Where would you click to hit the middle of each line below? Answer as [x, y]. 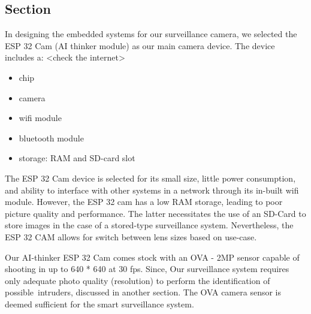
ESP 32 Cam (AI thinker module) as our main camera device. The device [140, 45]
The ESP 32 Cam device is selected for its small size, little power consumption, [150, 178]
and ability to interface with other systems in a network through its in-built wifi [152, 190]
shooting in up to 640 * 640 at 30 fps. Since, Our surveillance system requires [147, 269]
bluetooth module [51, 138]
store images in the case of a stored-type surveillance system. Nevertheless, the [149, 225]
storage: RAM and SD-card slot [77, 158]
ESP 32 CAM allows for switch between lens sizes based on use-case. [131, 236]
